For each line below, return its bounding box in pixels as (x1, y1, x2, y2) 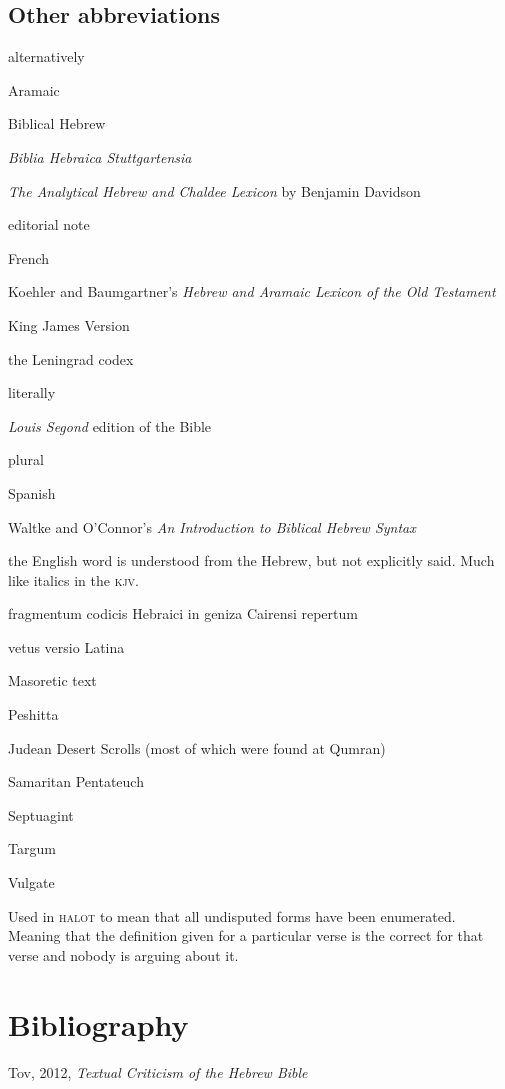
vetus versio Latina (8, 636, 125, 657)
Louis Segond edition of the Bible (8, 415, 212, 436)
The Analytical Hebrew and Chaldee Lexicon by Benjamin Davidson (8, 180, 421, 201)
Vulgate (8, 872, 55, 893)
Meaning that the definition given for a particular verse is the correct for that (8, 925, 484, 946)
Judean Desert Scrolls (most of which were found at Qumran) (8, 737, 386, 758)
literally (8, 382, 56, 403)
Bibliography (8, 1003, 189, 1044)
